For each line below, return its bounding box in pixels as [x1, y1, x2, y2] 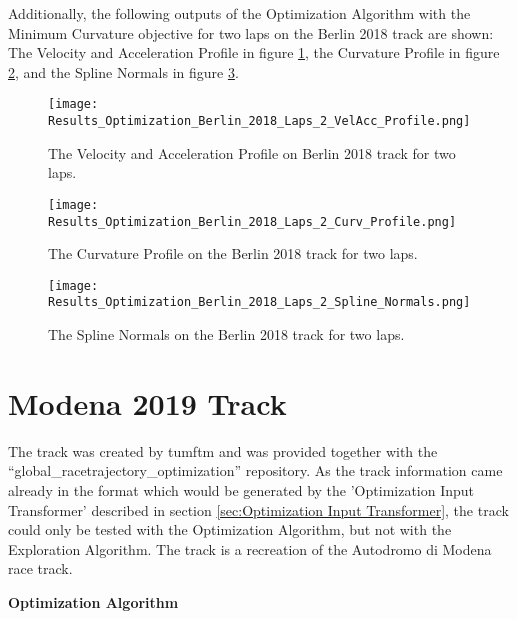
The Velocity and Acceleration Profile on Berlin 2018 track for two [48, 142, 456, 163]
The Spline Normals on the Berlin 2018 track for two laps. [48, 324, 405, 345]
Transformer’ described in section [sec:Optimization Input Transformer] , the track [8, 499, 509, 520]
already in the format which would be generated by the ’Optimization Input [8, 480, 475, 500]
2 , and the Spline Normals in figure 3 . [8, 61, 239, 82]
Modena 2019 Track [8, 382, 287, 423]
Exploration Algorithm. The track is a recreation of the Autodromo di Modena [8, 538, 492, 559]
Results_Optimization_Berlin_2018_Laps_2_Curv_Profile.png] [48, 214, 457, 229]
